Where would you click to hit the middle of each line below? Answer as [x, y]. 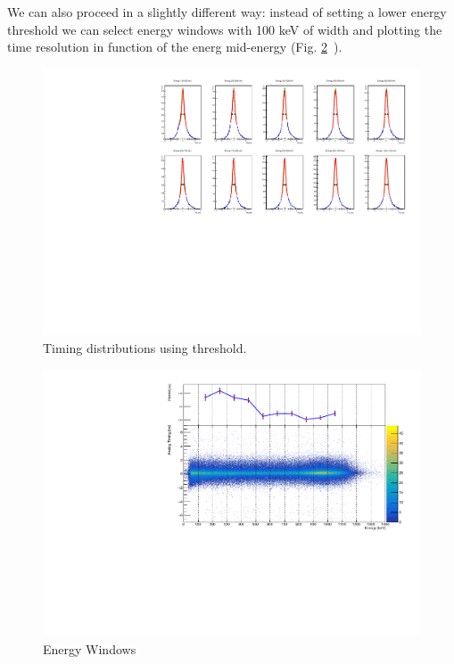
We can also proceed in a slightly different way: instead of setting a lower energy [227, 12]
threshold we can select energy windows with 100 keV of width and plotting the [225, 29]
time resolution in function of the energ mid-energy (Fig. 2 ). [175, 47]
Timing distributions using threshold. [145, 348]
